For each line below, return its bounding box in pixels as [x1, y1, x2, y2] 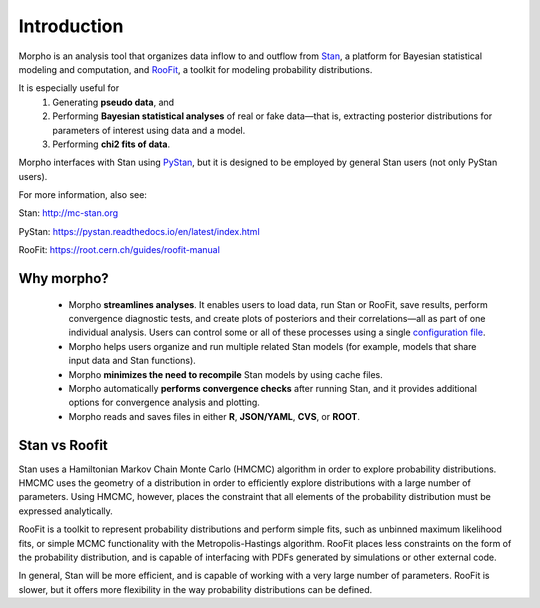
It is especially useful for [18, 82, 120, 94]
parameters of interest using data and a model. [52, 124, 246, 136]
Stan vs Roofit [18, 436, 109, 454]
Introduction [18, 15, 124, 37]
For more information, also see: [18, 189, 147, 201]
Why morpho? [18, 270, 109, 287]
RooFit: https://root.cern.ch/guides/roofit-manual [18, 244, 220, 256]
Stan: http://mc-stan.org [18, 207, 119, 219]
